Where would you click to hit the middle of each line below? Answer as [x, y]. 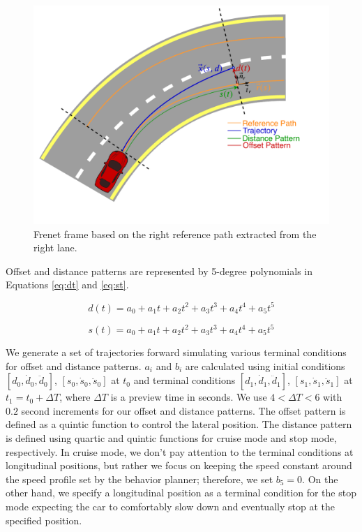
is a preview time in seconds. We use [189, 397]
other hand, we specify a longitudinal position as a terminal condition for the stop [181, 493]
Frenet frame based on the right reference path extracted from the [175, 234]
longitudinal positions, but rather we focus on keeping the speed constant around [179, 465]
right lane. [55, 247]
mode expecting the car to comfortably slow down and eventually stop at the [170, 506]
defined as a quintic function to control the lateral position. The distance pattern [179, 424]
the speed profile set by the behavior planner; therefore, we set [139, 479]
